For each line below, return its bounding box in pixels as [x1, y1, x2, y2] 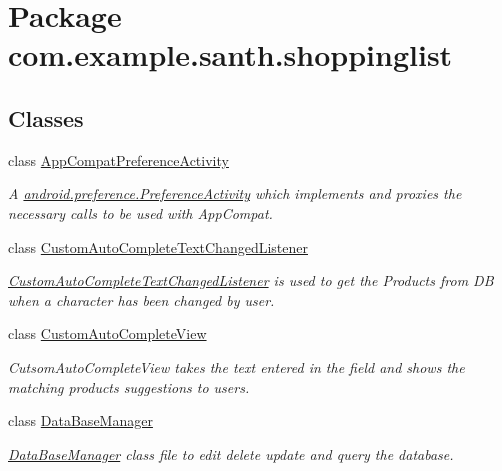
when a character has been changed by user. [8, 289, 275, 310]
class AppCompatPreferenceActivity [8, 149, 229, 170]
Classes [8, 102, 84, 133]
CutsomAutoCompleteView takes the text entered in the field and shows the [8, 356, 465, 377]
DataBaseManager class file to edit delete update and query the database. [8, 443, 454, 464]
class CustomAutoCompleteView [8, 323, 207, 344]
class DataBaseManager [8, 410, 153, 431]
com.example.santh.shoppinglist [8, 34, 453, 75]
